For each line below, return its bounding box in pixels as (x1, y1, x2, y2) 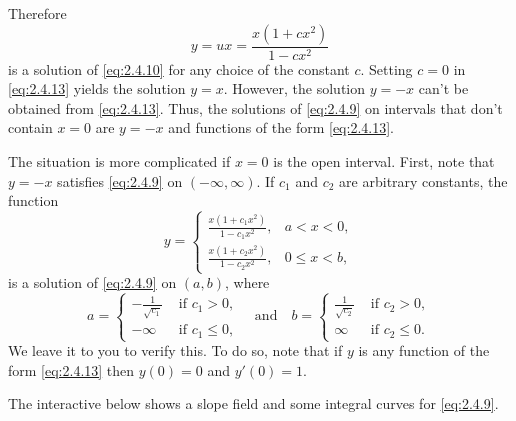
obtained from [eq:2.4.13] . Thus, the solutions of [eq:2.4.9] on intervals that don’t (8, 97, 503, 118)
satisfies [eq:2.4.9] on (57, 170, 183, 191)
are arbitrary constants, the (339, 170, 508, 191)
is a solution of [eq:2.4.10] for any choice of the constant (8, 58, 350, 79)
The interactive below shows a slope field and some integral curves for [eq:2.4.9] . (8, 393, 499, 414)
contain (8, 117, 53, 138)
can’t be (418, 78, 469, 99)
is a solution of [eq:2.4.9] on (8, 272, 177, 293)
